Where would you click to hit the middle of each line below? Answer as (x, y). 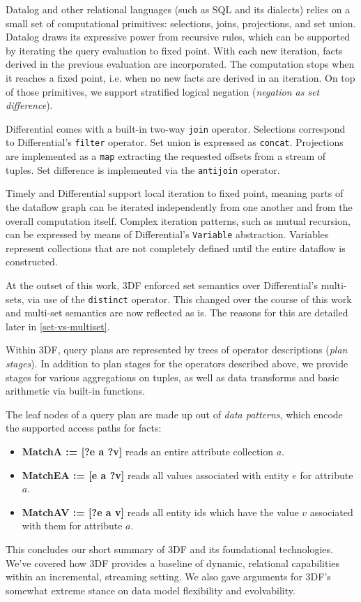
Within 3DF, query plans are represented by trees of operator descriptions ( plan (177, 350)
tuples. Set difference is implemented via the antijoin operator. (143, 169)
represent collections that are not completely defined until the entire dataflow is (176, 248)
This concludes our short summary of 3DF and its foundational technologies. (169, 549)
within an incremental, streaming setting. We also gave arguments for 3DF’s (168, 577)
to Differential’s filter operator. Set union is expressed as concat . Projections (175, 142)
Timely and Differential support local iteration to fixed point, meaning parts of (175, 193)
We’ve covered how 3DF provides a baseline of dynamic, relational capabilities (173, 563)
